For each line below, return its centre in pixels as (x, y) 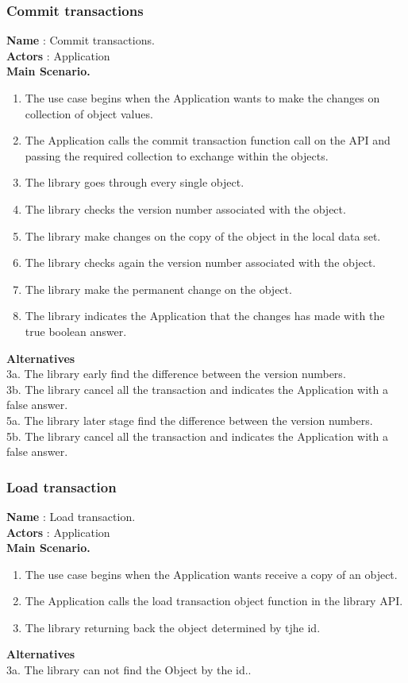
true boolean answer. (76, 331)
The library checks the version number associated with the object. (185, 208)
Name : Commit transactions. (81, 40)
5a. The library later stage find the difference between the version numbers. (190, 420)
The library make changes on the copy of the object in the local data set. (203, 235)
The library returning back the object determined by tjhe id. (173, 627)
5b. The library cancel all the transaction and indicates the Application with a (197, 436)
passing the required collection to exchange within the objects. (177, 155)
